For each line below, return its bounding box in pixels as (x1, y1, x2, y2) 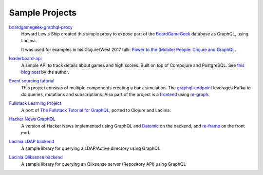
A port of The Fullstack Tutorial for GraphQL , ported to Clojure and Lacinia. (21, 107, 171, 113)
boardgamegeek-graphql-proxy (9, 24, 73, 30)
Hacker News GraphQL (9, 116, 56, 122)
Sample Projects (9, 7, 77, 18)
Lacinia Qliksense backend (9, 154, 63, 160)
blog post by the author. (21, 69, 69, 75)
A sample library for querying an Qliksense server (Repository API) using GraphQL (21, 161, 186, 167)
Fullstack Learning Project (9, 100, 61, 106)
